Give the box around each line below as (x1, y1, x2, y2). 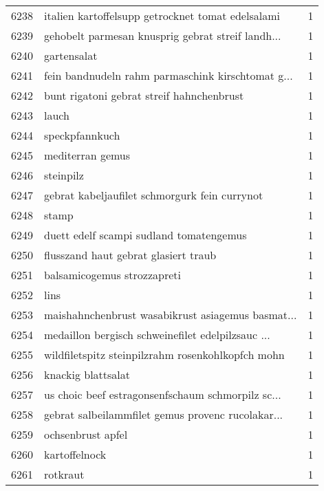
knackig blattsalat (44, 367, 131, 382)
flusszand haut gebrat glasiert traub (44, 247, 217, 263)
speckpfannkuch (44, 127, 120, 143)
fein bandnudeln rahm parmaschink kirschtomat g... (44, 67, 293, 83)
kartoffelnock (44, 446, 107, 462)
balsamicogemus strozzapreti (44, 267, 182, 283)
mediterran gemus (44, 147, 131, 163)
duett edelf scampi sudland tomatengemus (44, 227, 247, 243)
